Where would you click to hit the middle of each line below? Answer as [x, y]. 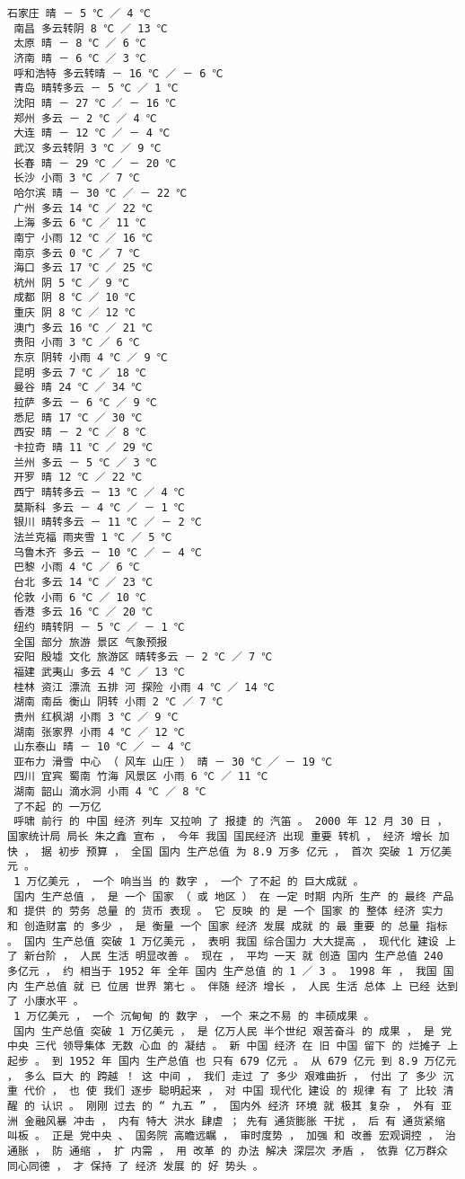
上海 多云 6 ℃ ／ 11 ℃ [80, 223]
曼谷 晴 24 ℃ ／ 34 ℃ [78, 388]
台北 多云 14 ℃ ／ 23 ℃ [83, 582]
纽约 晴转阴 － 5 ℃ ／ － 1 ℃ [99, 627]
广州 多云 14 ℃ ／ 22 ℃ [83, 208]
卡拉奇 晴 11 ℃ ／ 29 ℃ [83, 448]
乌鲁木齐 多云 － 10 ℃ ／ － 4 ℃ [108, 552]
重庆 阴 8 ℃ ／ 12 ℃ [75, 313]
